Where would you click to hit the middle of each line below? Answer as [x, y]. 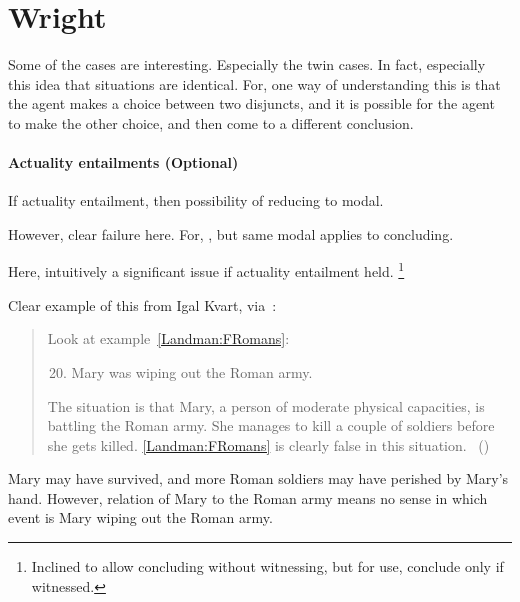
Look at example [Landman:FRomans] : [168, 338]
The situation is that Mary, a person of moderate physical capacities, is [266, 405]
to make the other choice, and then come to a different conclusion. [211, 122]
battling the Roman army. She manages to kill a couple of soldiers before [271, 425]
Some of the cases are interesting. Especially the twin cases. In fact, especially [247, 64]
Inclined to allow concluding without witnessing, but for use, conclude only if [267, 566]
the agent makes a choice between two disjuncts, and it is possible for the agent [251, 103]
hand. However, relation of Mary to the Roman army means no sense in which [248, 497]
